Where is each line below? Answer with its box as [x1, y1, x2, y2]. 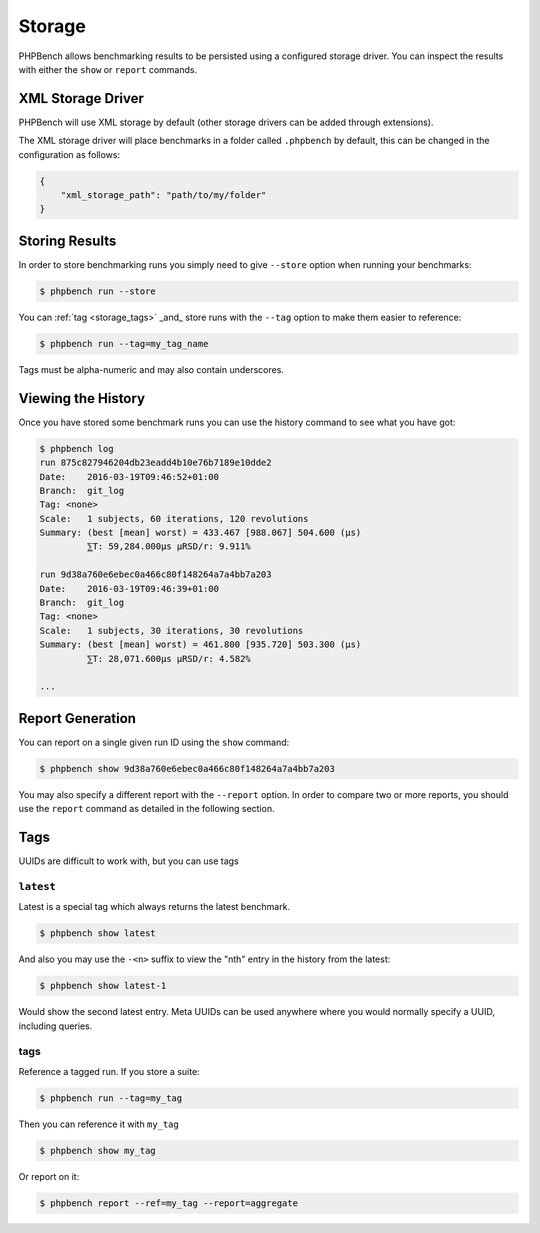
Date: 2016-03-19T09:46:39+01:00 [39, 583, 220, 594]
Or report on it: [18, 1170, 80, 1182]
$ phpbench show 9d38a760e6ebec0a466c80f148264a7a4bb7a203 [39, 763, 335, 774]
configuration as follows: [18, 148, 120, 160]
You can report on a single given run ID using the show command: [18, 736, 290, 748]
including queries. [18, 1020, 93, 1032]
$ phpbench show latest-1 [39, 980, 167, 992]
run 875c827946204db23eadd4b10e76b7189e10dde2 [39, 457, 272, 469]
